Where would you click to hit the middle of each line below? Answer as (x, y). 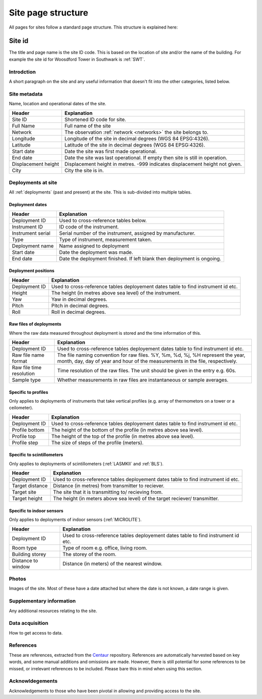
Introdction (22, 72)
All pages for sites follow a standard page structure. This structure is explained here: (93, 27)
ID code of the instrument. (89, 227)
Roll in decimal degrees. (79, 312)
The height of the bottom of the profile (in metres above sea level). (127, 430)
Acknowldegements (33, 681)
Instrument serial (31, 233)
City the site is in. (84, 170)
